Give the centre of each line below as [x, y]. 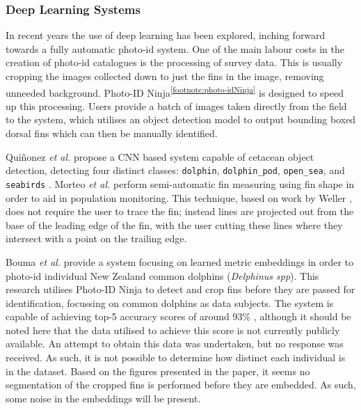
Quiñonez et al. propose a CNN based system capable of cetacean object [160, 156]
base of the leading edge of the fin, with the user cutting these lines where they [174, 224]
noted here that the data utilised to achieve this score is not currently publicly [173, 330]
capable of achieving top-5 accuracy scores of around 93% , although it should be [178, 316]
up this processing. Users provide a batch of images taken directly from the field [176, 105]
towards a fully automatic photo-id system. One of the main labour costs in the [175, 48]
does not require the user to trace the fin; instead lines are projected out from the [180, 211]
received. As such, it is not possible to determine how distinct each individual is [176, 357]
